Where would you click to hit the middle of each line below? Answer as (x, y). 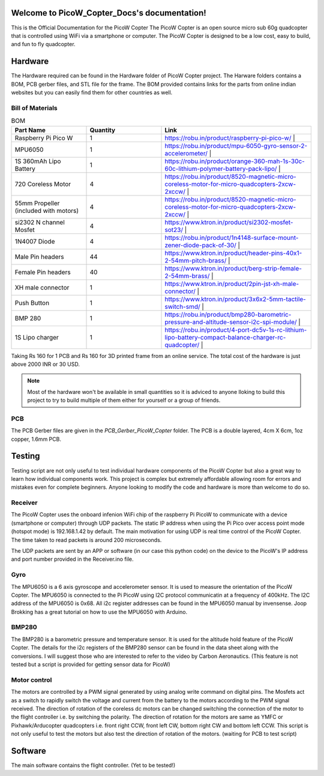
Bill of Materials (34, 108)
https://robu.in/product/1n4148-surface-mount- (232, 237)
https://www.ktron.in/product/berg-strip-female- (233, 268)
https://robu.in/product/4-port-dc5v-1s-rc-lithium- (236, 330)
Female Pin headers (43, 272)
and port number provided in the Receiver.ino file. (73, 559)
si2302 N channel (40, 222)
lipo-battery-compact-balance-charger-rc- (225, 337)
